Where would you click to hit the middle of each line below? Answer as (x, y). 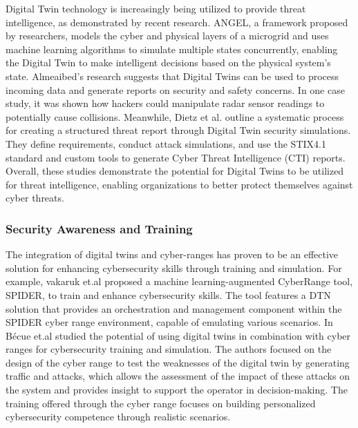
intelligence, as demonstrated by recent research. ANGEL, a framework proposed (177, 22)
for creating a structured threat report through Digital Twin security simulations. (178, 130)
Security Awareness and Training (99, 228)
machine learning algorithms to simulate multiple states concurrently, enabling (172, 49)
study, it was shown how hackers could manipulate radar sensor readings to (165, 103)
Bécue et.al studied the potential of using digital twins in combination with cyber (178, 335)
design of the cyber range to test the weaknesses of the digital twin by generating (178, 362)
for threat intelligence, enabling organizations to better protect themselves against (179, 184)
